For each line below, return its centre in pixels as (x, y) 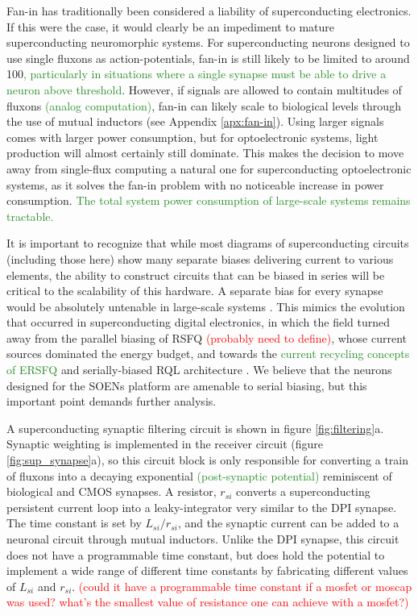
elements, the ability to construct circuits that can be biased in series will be (196, 275)
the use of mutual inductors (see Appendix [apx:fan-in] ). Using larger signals (195, 121)
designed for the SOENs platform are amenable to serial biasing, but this (187, 385)
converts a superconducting (303, 491)
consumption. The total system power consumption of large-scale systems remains (209, 200)
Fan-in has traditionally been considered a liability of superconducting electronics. (209, 10)
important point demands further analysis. (112, 401)
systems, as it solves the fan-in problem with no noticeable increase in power (195, 184)
